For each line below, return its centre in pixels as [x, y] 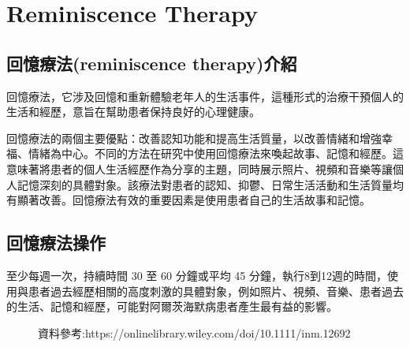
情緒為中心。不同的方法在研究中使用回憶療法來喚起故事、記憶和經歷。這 [216, 153]
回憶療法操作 [56, 243]
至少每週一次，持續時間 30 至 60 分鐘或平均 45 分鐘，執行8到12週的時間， [197, 275]
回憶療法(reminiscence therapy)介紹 [152, 63]
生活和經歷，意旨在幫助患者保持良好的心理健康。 [133, 112]
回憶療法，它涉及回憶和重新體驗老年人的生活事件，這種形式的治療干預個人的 [205, 96]
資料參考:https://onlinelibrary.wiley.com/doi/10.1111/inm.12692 [194, 332]
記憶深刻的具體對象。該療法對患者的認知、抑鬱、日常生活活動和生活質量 [205, 184]
